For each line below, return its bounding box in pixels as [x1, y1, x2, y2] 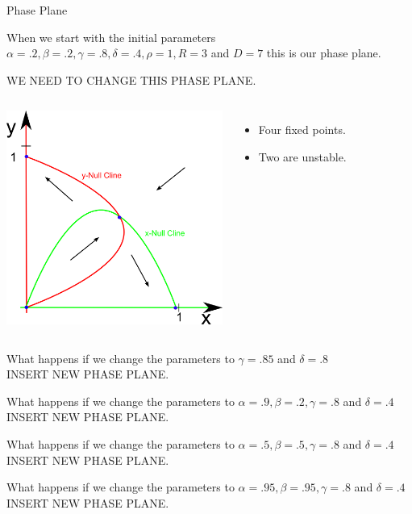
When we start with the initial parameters [6, 28, 216, 45]
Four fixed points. [258, 121, 346, 138]
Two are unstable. [258, 148, 347, 165]
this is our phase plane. [266, 44, 381, 61]
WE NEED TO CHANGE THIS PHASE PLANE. [6, 71, 256, 88]
